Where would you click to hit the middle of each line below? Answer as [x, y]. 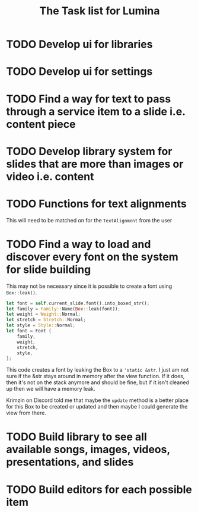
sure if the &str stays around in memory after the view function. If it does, [95, 376]
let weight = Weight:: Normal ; [44, 314]
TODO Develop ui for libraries [79, 44]
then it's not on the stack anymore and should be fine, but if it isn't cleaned [98, 382]
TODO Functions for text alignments [96, 204]
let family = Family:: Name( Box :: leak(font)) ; [63, 309]
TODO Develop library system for [89, 151]
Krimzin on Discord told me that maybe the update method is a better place [97, 400]
